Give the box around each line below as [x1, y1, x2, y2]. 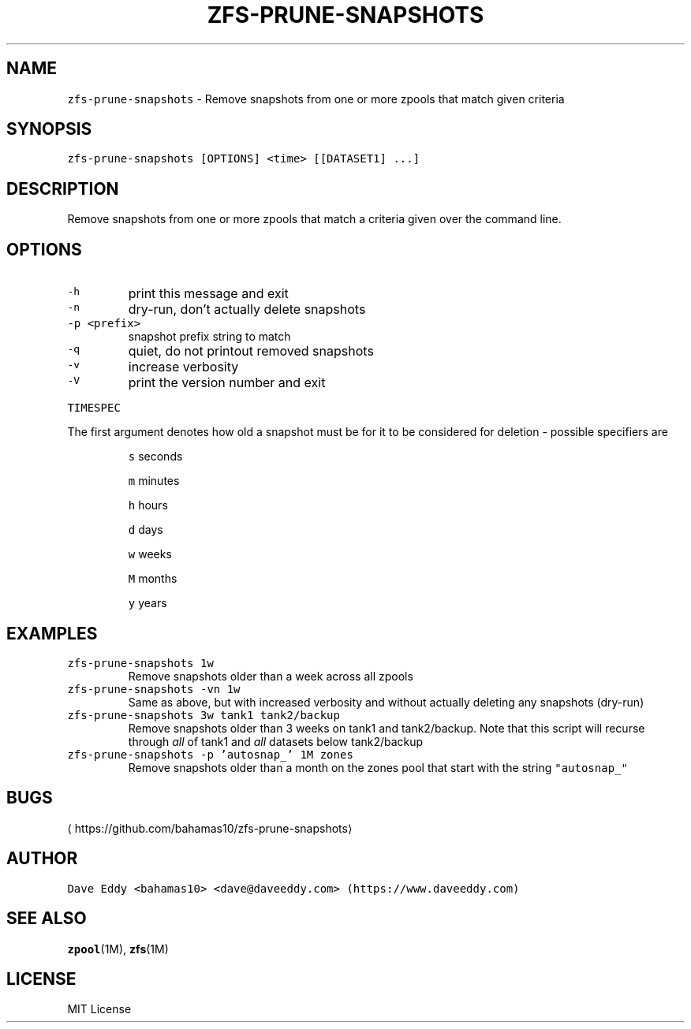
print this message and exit [128, 285, 289, 302]
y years [128, 596, 167, 610]
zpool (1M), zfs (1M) [67, 941, 169, 956]
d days [128, 523, 163, 537]
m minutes [128, 474, 180, 488]
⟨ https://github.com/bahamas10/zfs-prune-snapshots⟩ [67, 821, 353, 835]
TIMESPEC [67, 401, 121, 415]
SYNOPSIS [6, 119, 92, 140]
